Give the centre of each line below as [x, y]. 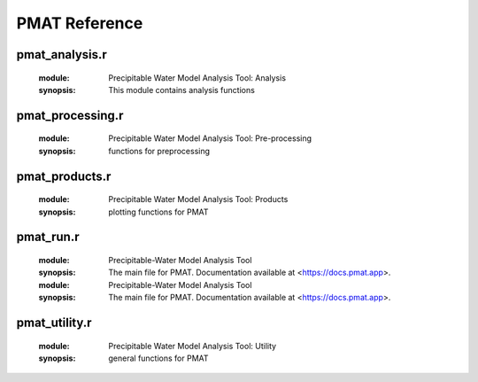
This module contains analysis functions [182, 90]
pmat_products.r [64, 176]
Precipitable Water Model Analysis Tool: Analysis [197, 78]
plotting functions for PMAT [158, 212]
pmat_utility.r [54, 322]
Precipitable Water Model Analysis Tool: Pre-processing [210, 138]
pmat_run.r [48, 237]
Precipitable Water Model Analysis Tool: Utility [193, 346]
